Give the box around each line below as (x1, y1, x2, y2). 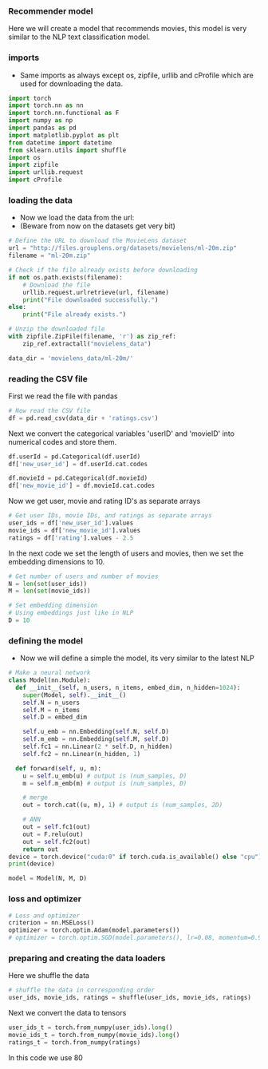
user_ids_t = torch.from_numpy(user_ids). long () (8, 1023, 173, 1031)
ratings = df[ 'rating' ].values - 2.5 (8, 533, 134, 542)
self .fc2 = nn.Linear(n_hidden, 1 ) (22, 750, 141, 758)
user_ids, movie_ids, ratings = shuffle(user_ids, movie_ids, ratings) (8, 994, 251, 1002)
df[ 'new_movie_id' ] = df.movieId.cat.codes (8, 481, 156, 490)
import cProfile (8, 176, 62, 184)
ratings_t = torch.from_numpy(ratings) (8, 1038, 141, 1047)
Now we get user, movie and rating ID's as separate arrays (8, 497, 201, 506)
